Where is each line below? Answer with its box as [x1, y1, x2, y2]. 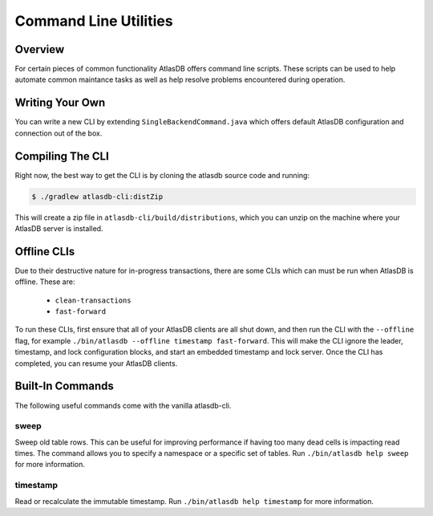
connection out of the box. [14, 128, 103, 138]
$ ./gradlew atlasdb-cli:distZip [31, 192, 164, 201]
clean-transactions [55, 295, 132, 305]
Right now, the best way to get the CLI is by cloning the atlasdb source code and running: [14, 170, 310, 180]
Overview [14, 43, 65, 56]
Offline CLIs [14, 245, 75, 258]
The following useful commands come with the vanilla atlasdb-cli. [14, 400, 232, 410]
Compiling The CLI [14, 149, 110, 163]
